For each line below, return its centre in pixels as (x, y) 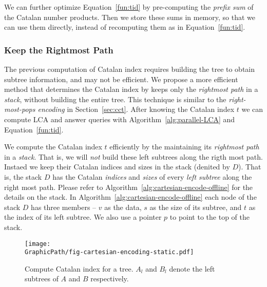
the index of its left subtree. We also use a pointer (83, 217)
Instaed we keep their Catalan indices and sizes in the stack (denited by (117, 167)
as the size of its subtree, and (196, 207)
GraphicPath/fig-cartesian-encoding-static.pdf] (109, 252)
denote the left (192, 268)
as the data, (123, 207)
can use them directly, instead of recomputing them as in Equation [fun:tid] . (125, 27)
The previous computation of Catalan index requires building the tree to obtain (130, 69)
